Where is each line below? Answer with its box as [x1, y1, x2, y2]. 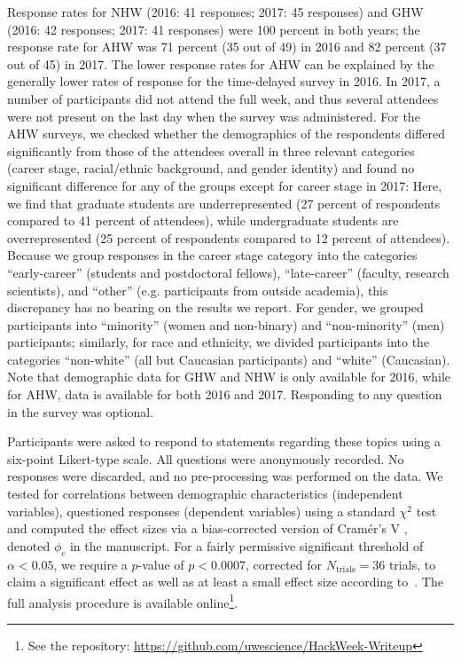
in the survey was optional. [7, 402, 154, 421]
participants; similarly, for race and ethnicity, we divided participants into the [7, 333, 430, 351]
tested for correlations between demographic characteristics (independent [7, 484, 403, 503]
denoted [7, 536, 51, 555]
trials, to [388, 555, 436, 573]
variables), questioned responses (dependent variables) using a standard [7, 501, 395, 520]
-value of [137, 555, 184, 573]
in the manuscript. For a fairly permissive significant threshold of [69, 536, 424, 555]
